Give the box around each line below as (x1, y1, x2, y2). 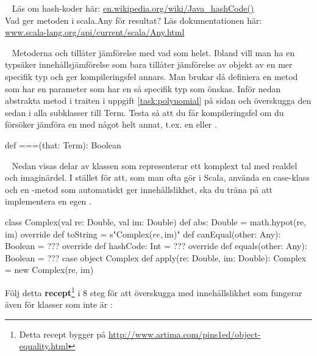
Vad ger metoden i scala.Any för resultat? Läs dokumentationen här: (5, 13, 262, 26)
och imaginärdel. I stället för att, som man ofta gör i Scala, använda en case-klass (5, 171, 310, 184)
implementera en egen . (5, 195, 91, 208)
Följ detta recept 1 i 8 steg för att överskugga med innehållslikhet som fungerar (5, 284, 302, 299)
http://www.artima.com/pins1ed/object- (108, 327, 261, 340)
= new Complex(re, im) (5, 263, 94, 276)
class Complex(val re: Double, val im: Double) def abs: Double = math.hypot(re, (5, 215, 307, 228)
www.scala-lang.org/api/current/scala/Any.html (5, 26, 185, 38)
